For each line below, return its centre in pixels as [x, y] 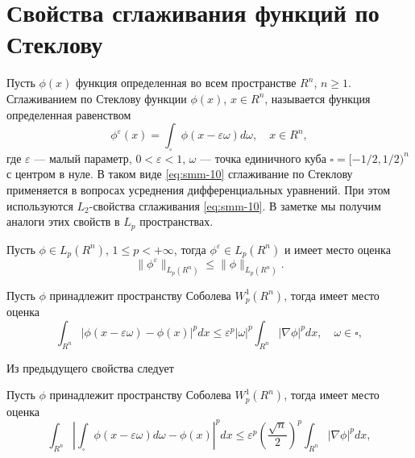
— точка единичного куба [263, 158]
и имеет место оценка [337, 249]
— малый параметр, [83, 158]
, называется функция [317, 98]
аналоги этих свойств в [63, 221]
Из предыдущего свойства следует [90, 367]
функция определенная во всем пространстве [186, 83]
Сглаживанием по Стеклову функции [97, 98]
